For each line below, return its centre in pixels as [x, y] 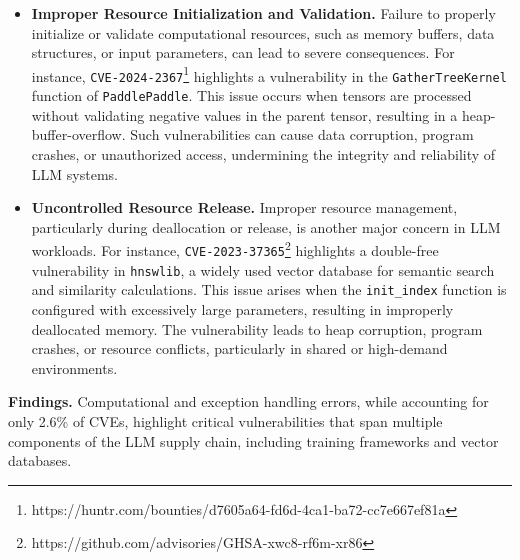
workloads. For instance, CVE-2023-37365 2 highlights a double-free [235, 248]
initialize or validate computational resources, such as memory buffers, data [263, 32]
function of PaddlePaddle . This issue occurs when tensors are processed [251, 95]
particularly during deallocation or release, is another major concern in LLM [266, 226]
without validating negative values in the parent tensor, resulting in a [244, 114]
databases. [40, 460]
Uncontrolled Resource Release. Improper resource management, [244, 207]
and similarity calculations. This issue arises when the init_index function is [269, 289]
